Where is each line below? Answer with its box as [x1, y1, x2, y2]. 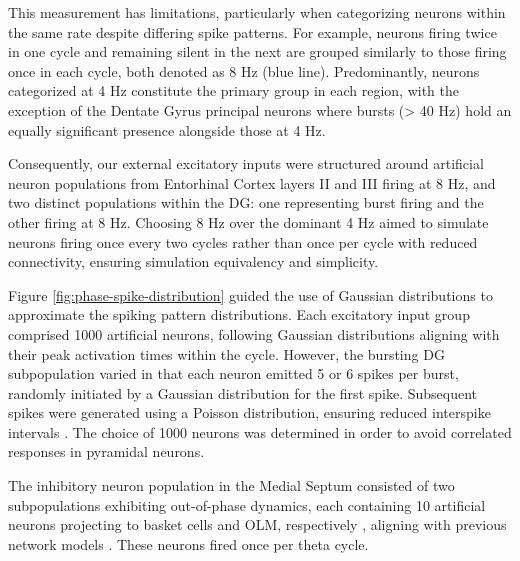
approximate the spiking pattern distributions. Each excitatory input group [8, 304, 470, 325]
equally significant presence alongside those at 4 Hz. [8, 119, 326, 140]
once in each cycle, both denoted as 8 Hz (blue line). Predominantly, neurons [8, 60, 480, 81]
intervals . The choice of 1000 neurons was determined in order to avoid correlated [8, 421, 512, 442]
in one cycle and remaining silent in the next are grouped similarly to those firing [8, 41, 507, 62]
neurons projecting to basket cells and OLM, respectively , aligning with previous [8, 514, 507, 535]
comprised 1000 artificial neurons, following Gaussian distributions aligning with [8, 323, 500, 344]
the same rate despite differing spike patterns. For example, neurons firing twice [8, 21, 497, 42]
